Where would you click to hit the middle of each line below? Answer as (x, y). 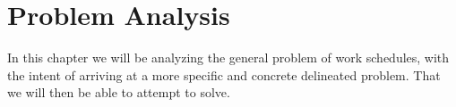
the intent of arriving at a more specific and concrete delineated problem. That (224, 74)
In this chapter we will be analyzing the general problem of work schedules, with (228, 58)
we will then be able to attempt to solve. (119, 92)
